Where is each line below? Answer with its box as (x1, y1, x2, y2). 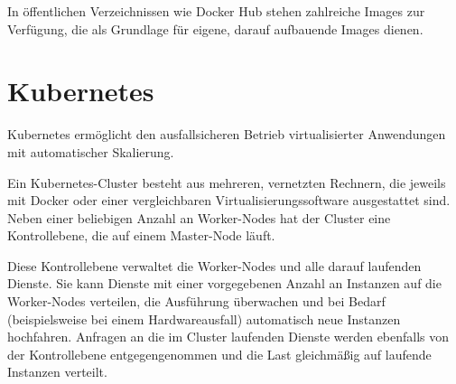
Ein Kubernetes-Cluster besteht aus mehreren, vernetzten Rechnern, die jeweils (7, 173, 446, 192)
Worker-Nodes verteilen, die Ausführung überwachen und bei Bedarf (7, 292, 386, 311)
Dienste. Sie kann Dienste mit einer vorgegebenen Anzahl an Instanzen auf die (7, 274, 442, 293)
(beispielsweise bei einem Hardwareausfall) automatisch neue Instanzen (7, 309, 401, 328)
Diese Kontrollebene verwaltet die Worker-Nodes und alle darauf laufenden (7, 256, 422, 275)
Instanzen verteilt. (7, 362, 107, 381)
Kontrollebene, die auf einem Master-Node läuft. (7, 226, 275, 245)
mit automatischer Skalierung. (7, 142, 174, 161)
